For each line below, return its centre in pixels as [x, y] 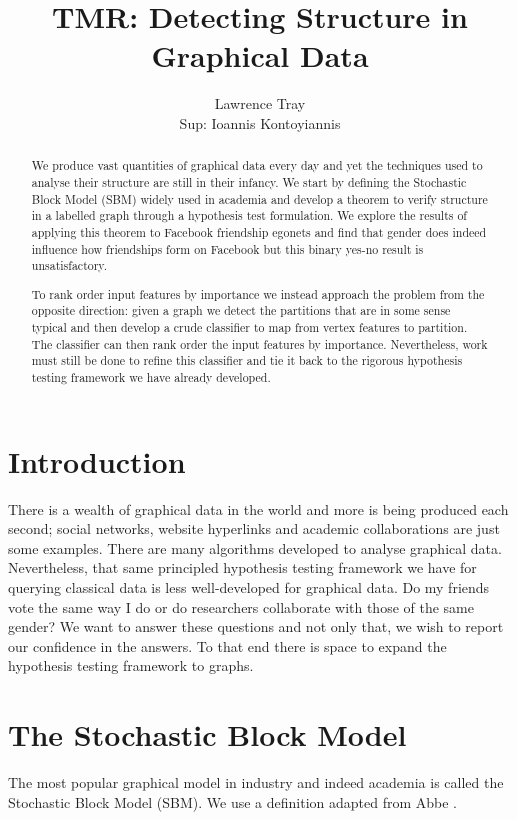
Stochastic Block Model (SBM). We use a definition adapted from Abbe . [233, 801]
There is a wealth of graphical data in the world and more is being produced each [258, 508]
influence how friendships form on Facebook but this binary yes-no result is [227, 248]
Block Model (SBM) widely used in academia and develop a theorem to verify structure [259, 198]
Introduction [97, 460]
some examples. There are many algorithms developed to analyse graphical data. [255, 547]
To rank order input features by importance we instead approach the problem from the [258, 293]
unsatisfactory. [69, 265]
